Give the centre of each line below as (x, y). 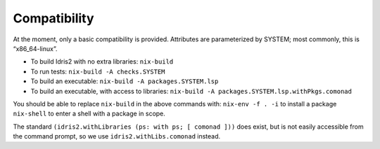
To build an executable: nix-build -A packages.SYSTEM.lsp (125, 81)
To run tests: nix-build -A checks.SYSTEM (98, 71)
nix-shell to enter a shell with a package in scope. (89, 114)
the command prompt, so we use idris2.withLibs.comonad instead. (117, 136)
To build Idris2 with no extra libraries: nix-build (102, 62)
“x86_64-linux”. (35, 48)
